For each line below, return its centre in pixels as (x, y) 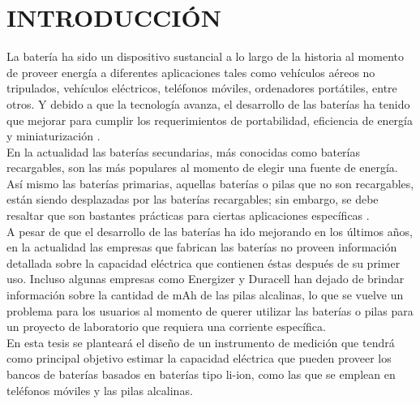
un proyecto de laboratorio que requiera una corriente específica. (166, 327)
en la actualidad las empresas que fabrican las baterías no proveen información (202, 247)
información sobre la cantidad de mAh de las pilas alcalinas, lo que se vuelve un (205, 295)
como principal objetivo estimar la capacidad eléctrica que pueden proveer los (199, 358)
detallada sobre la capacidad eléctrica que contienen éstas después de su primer (204, 262)
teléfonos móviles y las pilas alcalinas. (100, 390)
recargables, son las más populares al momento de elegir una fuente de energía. (202, 168)
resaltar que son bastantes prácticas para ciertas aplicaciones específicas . (188, 215)
